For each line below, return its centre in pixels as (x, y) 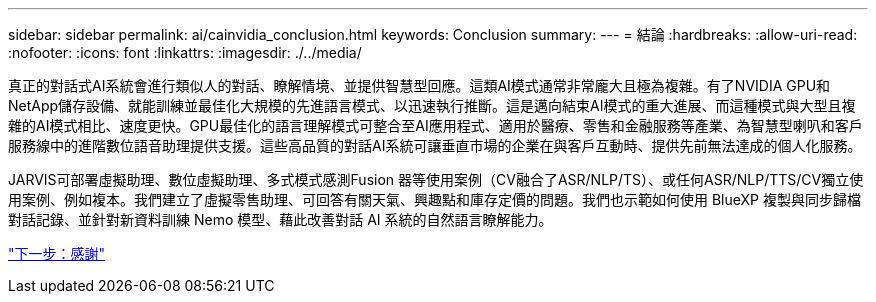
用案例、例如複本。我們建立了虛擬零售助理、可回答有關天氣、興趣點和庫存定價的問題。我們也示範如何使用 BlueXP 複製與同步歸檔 (434, 199)
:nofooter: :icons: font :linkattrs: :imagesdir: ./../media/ (185, 52)
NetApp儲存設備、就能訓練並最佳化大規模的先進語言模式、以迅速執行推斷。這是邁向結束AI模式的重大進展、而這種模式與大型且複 (432, 105)
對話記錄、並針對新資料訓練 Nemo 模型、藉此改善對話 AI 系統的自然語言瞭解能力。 (280, 219)
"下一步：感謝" (57, 253)
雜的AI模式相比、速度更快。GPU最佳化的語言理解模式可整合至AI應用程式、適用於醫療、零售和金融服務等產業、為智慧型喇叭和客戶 (435, 125)
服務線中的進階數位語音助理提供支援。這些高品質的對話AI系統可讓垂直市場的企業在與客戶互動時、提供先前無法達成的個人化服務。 (435, 145)
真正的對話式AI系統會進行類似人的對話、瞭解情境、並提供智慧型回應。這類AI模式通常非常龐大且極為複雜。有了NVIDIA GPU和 (419, 85)
